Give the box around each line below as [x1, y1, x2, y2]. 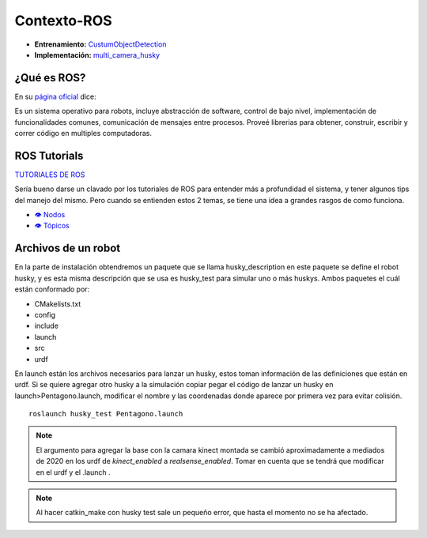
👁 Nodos [34, 210, 66, 220]
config [34, 310, 55, 319]
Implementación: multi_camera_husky [34, 50, 161, 59]
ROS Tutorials [14, 149, 84, 162]
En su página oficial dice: [14, 92, 96, 101]
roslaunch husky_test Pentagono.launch [28, 409, 183, 419]
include [34, 321, 59, 331]
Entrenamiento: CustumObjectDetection [34, 40, 167, 49]
